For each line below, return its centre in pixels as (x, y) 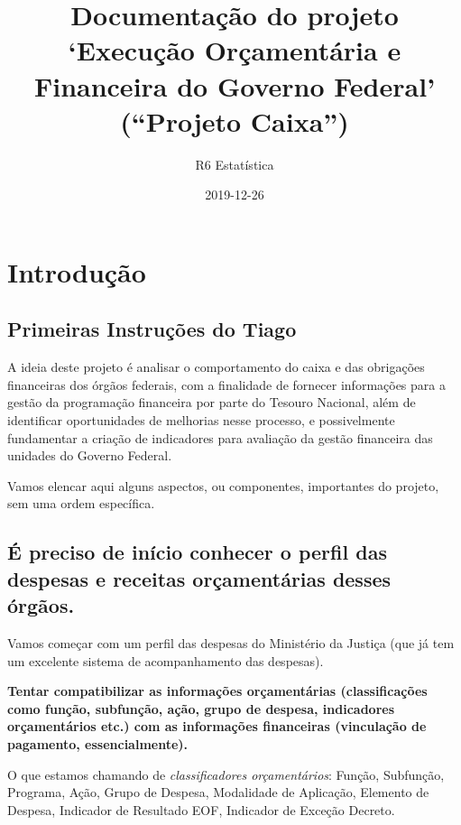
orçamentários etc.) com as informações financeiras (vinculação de (217, 726)
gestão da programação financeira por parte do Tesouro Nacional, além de (212, 402)
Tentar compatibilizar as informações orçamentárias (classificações (217, 691)
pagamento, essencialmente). (98, 743)
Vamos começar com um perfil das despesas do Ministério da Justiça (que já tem (231, 643)
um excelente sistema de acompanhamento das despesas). (166, 660)
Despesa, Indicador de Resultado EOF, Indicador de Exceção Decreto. (201, 809)
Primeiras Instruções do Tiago (152, 329)
